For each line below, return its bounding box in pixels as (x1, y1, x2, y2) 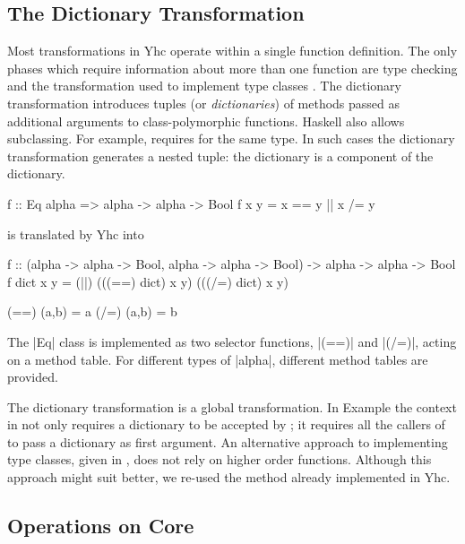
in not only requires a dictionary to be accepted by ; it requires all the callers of (7, 415, 445, 434)
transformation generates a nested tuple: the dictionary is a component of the (7, 146, 434, 165)
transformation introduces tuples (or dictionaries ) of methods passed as (7, 93, 400, 112)
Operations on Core (7, 512, 194, 540)
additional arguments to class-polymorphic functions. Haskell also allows (7, 111, 405, 130)
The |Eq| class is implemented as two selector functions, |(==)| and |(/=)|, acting (7, 332, 457, 350)
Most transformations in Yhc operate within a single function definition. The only (7, 41, 458, 60)
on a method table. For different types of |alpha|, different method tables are (7, 350, 428, 368)
